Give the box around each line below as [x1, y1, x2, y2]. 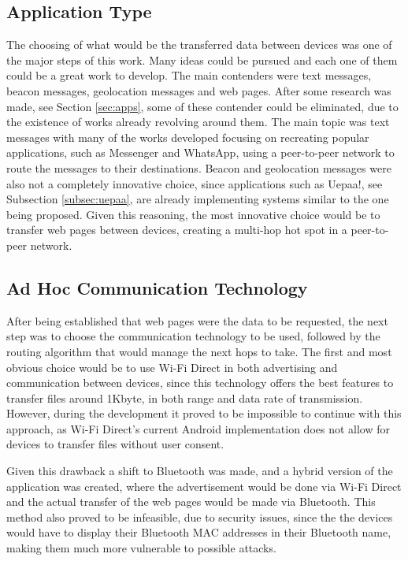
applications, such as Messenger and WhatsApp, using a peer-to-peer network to [6, 144, 395, 161]
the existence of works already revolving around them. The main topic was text [6, 113, 390, 130]
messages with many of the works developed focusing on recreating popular [6, 128, 369, 145]
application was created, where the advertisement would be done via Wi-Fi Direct [6, 477, 402, 494]
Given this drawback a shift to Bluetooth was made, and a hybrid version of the [6, 463, 393, 479]
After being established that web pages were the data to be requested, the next [6, 312, 388, 329]
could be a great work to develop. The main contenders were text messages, [6, 67, 372, 84]
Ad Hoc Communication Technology [6, 275, 308, 299]
